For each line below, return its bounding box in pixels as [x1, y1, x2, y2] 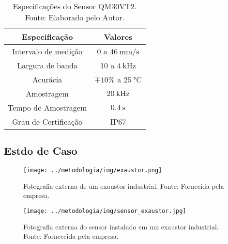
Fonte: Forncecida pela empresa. [23, 231, 119, 241]
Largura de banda [17, 60, 77, 71]
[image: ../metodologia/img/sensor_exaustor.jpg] [23, 208, 186, 215]
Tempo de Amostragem [8, 102, 87, 113]
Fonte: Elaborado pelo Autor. [25, 12, 125, 23]
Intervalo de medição [12, 46, 83, 57]
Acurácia [32, 74, 62, 85]
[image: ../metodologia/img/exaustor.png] [23, 167, 162, 174]
